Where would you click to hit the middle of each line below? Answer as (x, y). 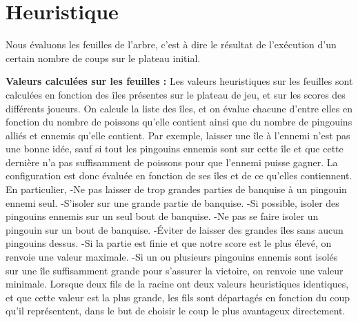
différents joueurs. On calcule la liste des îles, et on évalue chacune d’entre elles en (179, 108)
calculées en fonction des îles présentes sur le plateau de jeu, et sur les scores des (176, 94)
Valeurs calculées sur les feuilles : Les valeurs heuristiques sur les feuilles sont (179, 81)
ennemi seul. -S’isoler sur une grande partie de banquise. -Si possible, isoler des (172, 202)
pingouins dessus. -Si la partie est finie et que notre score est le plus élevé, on (169, 243)
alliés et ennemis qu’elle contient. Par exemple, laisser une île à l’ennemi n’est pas (178, 135)
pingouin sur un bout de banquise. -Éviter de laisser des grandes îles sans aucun (175, 229)
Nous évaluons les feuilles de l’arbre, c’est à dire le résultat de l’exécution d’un (171, 44)
